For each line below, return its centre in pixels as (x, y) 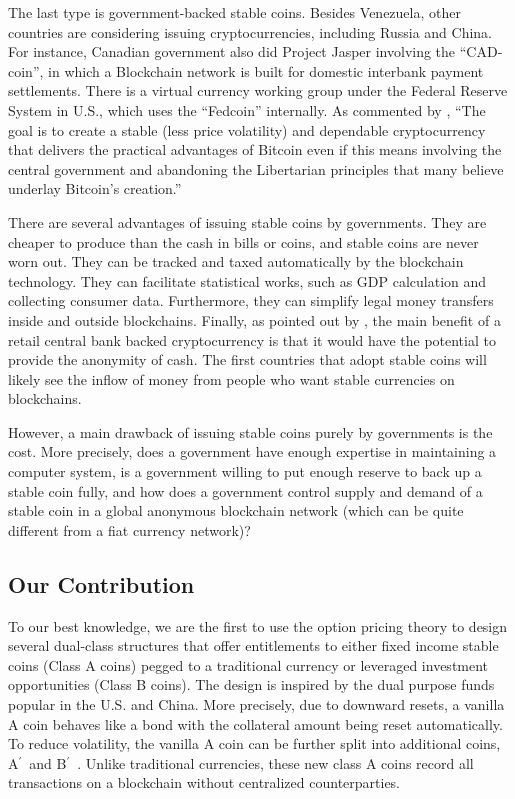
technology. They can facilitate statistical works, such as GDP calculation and (247, 280)
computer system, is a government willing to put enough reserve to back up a (245, 471)
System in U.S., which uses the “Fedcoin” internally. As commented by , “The (247, 109)
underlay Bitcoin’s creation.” (95, 188)
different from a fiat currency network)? (129, 529)
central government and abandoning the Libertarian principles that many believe (256, 168)
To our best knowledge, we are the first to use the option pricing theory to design (258, 625)
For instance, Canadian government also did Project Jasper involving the (232, 51)
